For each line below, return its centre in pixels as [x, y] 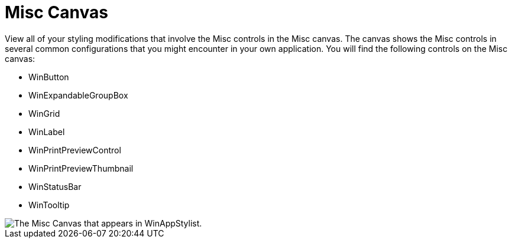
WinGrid [44, 113]
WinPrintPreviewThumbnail [81, 168]
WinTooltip [49, 205]
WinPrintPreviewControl [75, 150]
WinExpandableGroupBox [78, 95]
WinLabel [47, 132]
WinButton [49, 77]
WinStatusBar [55, 186]
